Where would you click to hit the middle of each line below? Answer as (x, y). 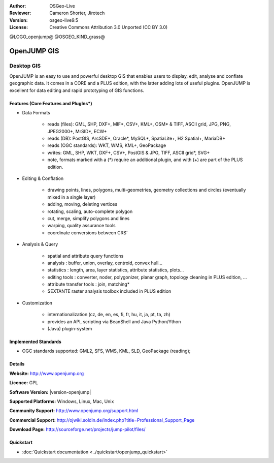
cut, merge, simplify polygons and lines (89, 218)
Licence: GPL (24, 383)
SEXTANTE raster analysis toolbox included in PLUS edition (109, 291)
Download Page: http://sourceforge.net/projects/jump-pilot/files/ (77, 429)
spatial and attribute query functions (85, 256)
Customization (37, 303)
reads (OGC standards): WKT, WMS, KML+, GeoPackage (107, 145)
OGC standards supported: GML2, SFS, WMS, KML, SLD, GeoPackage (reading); (106, 351)
